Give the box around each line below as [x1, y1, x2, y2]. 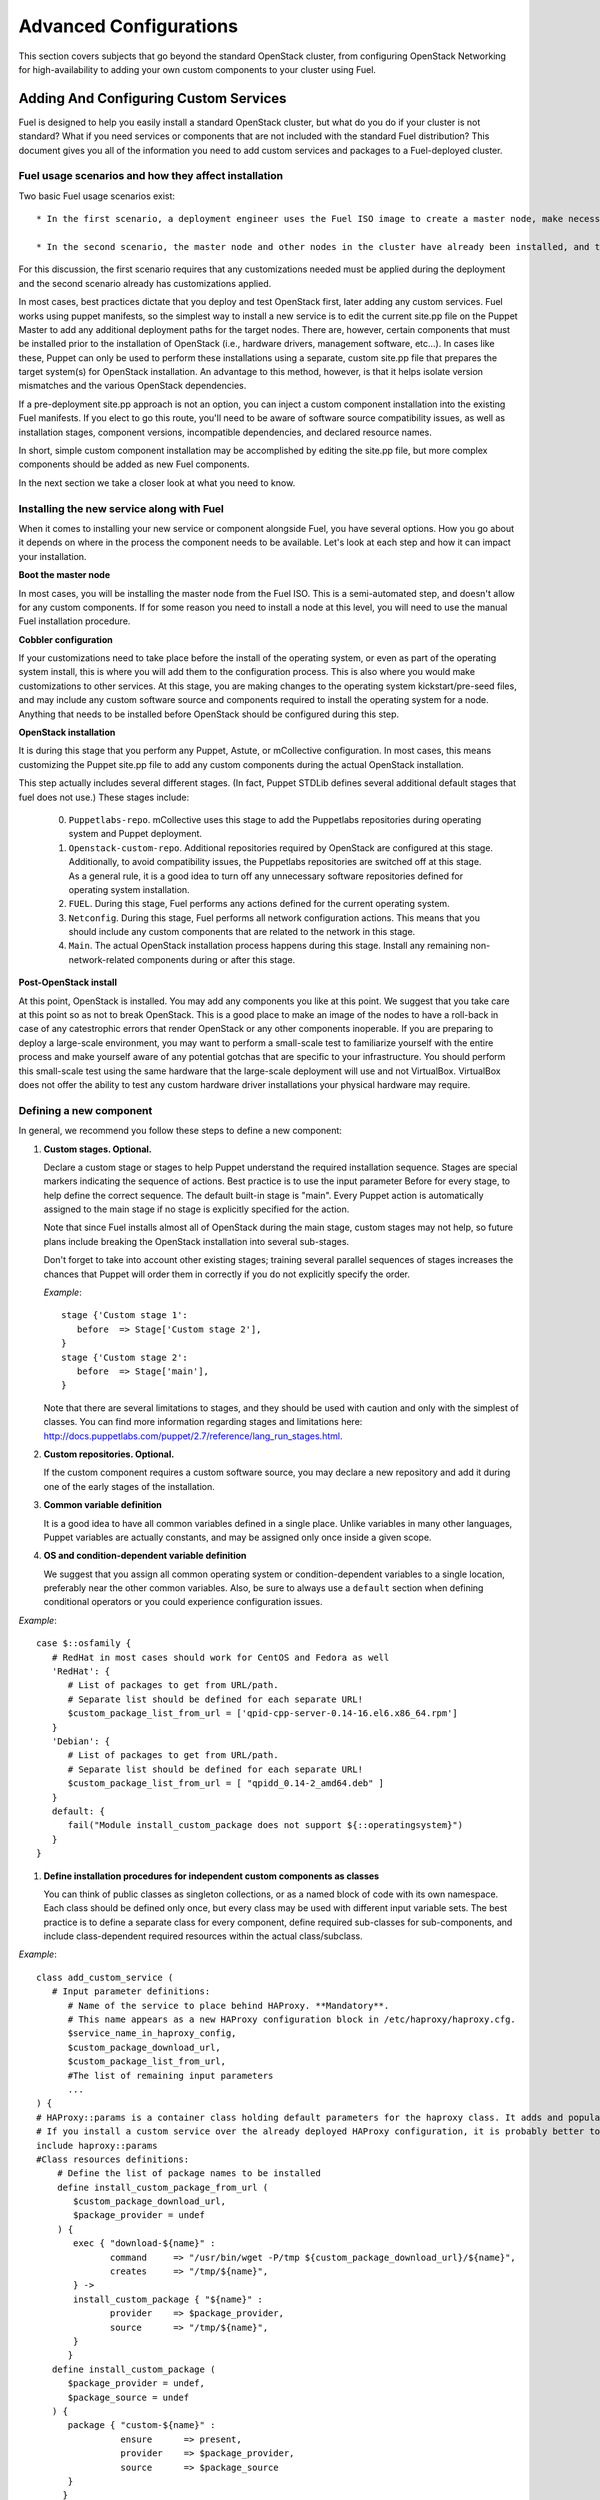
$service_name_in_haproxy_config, [67, 2028, 237, 2039]
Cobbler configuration [18, 633, 114, 645]
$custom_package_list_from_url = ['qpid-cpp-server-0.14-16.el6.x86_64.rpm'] [67, 1708, 459, 1719]
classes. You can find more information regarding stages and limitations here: [43, 1416, 363, 1428]
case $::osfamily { [36, 1638, 132, 1649]
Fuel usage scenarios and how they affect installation [18, 169, 284, 183]
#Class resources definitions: [36, 2153, 190, 2165]
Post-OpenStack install [18, 976, 117, 989]
